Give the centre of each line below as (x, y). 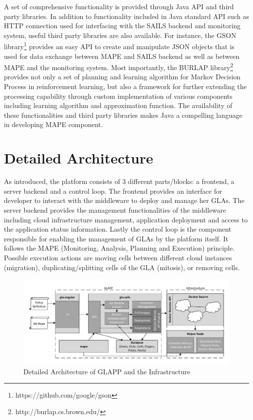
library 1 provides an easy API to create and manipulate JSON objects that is (119, 46)
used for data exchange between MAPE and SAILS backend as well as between (122, 56)
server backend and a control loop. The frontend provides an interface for (113, 191)
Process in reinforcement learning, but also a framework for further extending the (125, 86)
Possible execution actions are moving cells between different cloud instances (118, 257)
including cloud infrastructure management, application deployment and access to (126, 219)
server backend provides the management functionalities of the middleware (115, 210)
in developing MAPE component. (54, 124)
